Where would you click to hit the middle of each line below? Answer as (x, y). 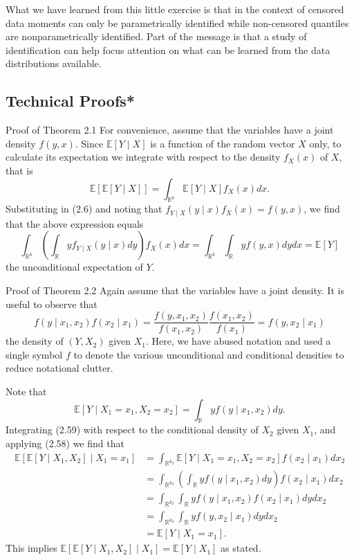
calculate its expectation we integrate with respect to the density (143, 157)
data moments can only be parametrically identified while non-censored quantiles (177, 22)
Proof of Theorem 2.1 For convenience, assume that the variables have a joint (170, 130)
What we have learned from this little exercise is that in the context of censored (175, 9)
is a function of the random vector (223, 143)
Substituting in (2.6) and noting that (84, 209)
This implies (31, 548)
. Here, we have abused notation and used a (238, 341)
